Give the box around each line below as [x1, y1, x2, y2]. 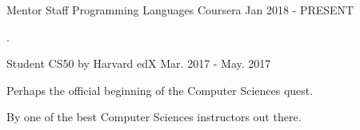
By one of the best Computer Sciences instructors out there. [6, 108, 302, 125]
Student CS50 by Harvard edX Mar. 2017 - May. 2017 [6, 55, 271, 72]
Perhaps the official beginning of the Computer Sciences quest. [6, 81, 314, 98]
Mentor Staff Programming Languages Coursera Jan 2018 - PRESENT [6, 2, 354, 18]
